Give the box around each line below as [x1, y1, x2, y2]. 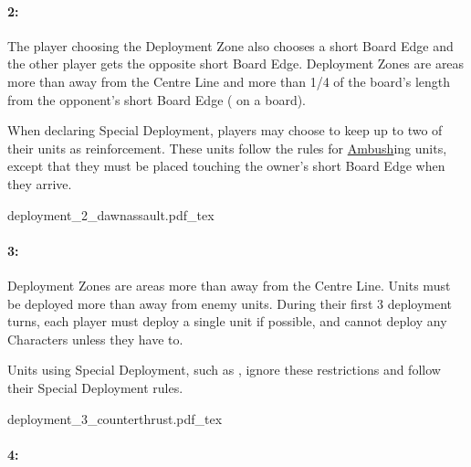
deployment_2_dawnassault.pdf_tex [7, 205, 215, 224]
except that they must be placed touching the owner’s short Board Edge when [7, 156, 445, 175]
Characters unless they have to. [7, 329, 183, 348]
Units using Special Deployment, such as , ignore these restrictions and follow [7, 360, 441, 379]
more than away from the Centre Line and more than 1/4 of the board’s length [7, 71, 451, 90]
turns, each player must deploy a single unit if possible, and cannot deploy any [7, 312, 447, 331]
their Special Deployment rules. [7, 377, 183, 397]
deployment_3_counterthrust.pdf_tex [7, 409, 223, 428]
